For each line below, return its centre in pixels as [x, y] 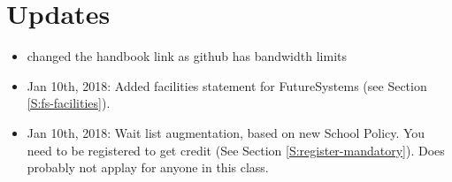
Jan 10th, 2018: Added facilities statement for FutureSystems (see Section [227, 85]
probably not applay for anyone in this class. [148, 167]
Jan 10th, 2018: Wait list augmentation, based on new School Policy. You [226, 132]
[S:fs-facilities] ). [69, 103]
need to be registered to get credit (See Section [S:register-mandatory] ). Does [236, 150]
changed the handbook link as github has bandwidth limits [187, 56]
